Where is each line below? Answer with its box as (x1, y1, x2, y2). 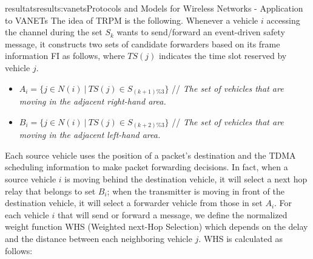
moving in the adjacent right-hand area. (19, 95, 166, 108)
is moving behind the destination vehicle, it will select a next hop (64, 172, 308, 185)
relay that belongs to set (5, 184, 96, 197)
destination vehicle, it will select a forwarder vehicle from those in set (5, 196, 263, 209)
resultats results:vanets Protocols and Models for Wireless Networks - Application (5, 2, 303, 14)
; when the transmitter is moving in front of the (107, 184, 284, 197)
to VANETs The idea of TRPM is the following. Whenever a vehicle (5, 13, 258, 26)
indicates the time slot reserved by (158, 49, 287, 62)
